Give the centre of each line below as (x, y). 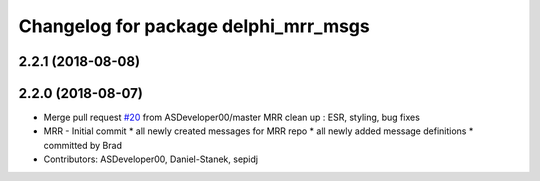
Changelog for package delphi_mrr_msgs (194, 26)
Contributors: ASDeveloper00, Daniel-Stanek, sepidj (151, 159)
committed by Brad (82, 145)
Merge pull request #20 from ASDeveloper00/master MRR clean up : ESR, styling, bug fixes (231, 117)
